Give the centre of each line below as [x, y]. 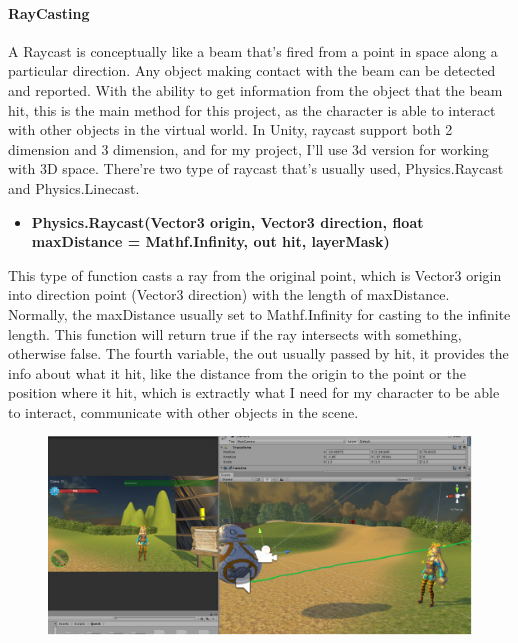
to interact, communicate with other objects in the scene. [183, 411]
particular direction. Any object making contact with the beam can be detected [252, 70]
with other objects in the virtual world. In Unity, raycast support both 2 [230, 129]
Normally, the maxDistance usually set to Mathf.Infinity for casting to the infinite [259, 313]
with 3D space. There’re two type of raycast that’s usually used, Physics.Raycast [256, 168]
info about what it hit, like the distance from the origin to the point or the [237, 372]
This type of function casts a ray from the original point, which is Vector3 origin [255, 274]
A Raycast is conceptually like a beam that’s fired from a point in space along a [253, 50]
